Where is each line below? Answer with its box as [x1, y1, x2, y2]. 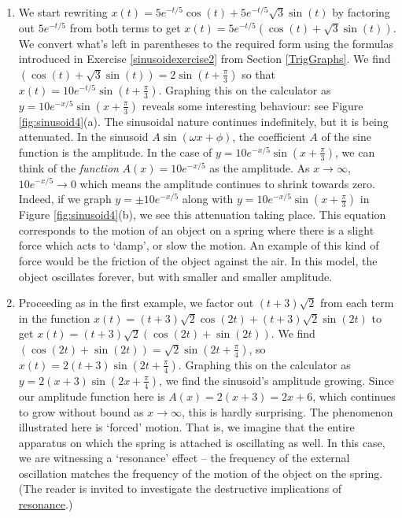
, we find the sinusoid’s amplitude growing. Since [159, 372, 394, 388]
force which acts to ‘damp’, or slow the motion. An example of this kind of [18, 237, 379, 253]
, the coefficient [232, 128, 306, 145]
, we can [335, 143, 375, 160]
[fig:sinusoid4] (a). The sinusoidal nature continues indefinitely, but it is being [18, 113, 389, 129]
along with [182, 191, 234, 207]
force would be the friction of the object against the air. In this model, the [18, 252, 378, 268]
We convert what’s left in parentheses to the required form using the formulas [18, 35, 394, 51]
